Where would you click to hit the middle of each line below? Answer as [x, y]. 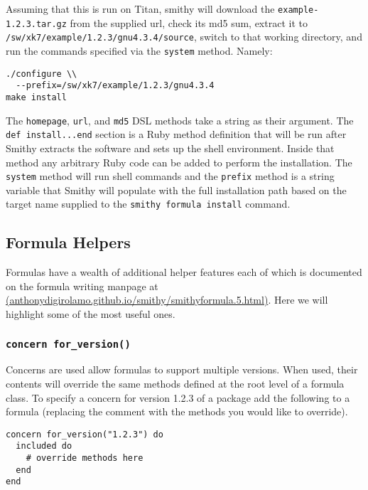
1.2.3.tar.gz [36, 24]
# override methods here [85, 458]
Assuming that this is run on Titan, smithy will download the [140, 9]
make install [36, 97]
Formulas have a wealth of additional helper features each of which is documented [184, 272]
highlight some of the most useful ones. [91, 313]
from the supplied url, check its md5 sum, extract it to [189, 22]
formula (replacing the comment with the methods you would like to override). [177, 411]
